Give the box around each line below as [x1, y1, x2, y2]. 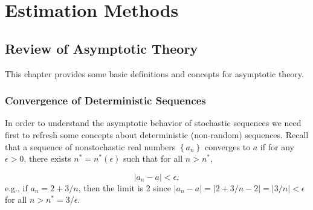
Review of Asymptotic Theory [5, 39, 198, 57]
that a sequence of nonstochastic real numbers [5, 140, 176, 153]
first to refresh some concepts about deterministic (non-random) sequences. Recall [5, 128, 309, 141]
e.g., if [5, 181, 28, 194]
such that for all [123, 152, 183, 165]
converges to [204, 140, 251, 153]
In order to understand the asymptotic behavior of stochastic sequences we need [5, 116, 302, 129]
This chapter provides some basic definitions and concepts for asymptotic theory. [5, 67, 304, 80]
